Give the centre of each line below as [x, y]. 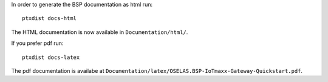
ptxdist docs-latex [51, 57]
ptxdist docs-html [50, 19]
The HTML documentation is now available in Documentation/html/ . [100, 32]
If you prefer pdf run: [37, 43]
